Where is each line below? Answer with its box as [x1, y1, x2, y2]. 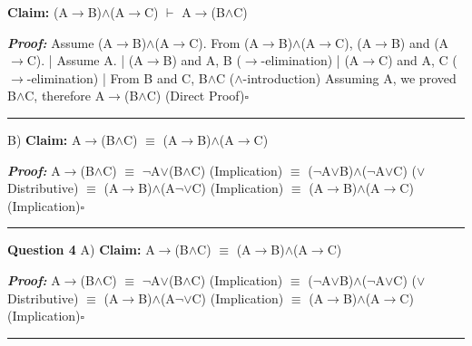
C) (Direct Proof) [146, 86, 245, 105]
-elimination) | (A [261, 51, 359, 70]
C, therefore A [25, 86, 105, 105]
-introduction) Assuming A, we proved [242, 68, 457, 87]
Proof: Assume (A [7, 33, 113, 52]
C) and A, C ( [379, 51, 457, 70]
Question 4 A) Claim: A [7, 240, 155, 259]
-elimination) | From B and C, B [26, 68, 208, 87]
